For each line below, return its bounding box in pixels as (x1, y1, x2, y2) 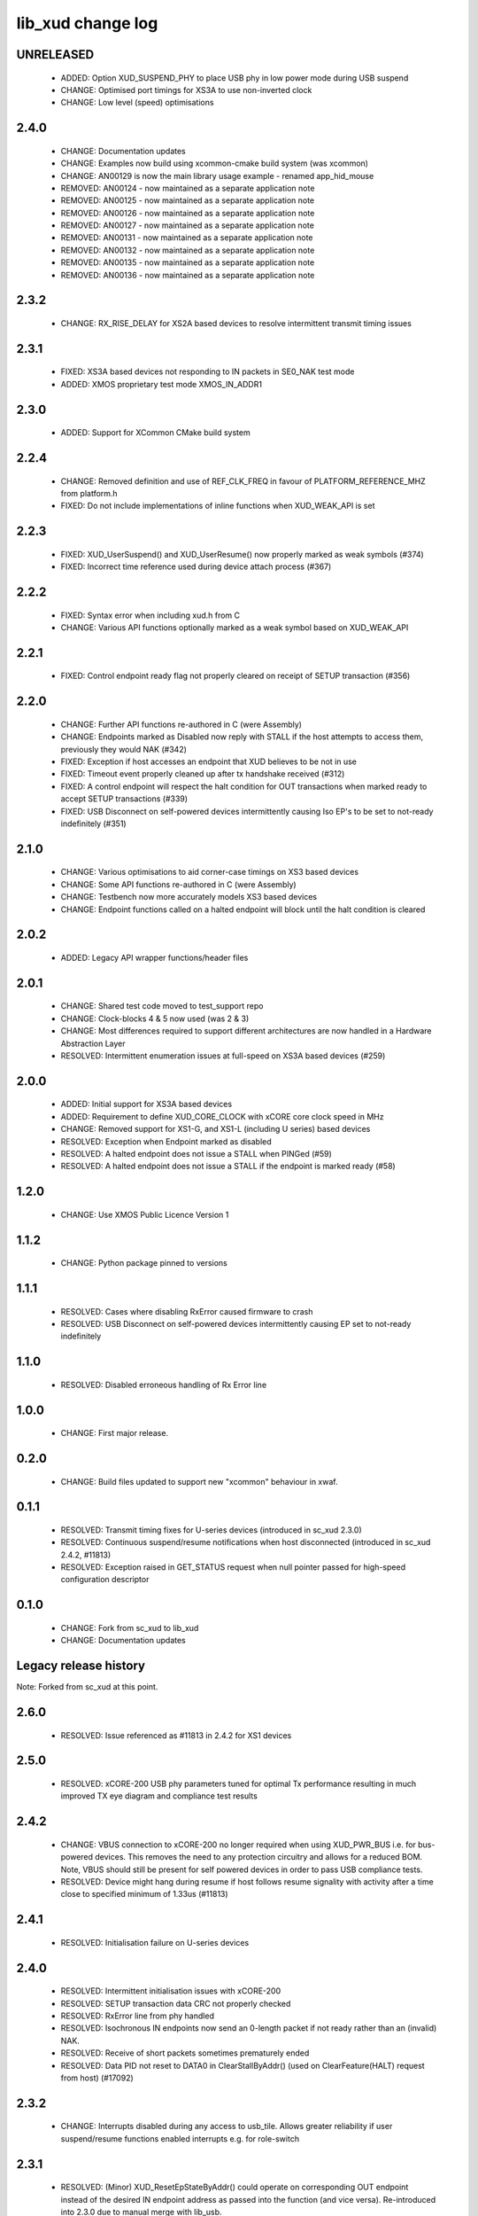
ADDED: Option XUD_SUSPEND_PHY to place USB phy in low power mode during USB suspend (60, 72, 409, 83)
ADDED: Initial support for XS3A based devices (60, 1099, 233, 1110)
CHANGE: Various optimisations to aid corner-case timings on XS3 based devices (60, 867, 358, 878)
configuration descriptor (60, 1574, 150, 1585)
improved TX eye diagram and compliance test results (60, 1791, 258, 1801)
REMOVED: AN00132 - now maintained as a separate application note (60, 245, 315, 255)
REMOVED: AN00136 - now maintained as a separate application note (60, 269, 315, 280)
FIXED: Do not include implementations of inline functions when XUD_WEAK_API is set (60, 501, 375, 511)
